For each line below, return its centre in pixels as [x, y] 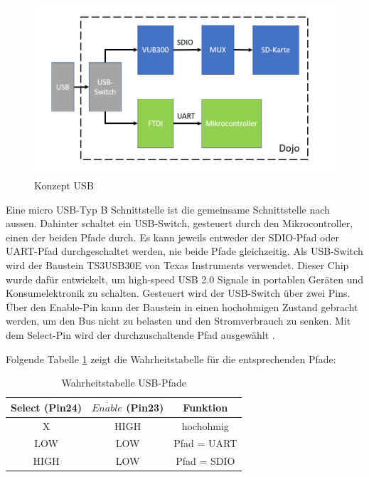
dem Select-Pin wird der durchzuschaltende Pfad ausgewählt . [140, 334]
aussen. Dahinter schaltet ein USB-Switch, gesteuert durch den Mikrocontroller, [180, 223]
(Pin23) [145, 407]
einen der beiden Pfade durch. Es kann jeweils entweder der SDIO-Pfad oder [172, 237]
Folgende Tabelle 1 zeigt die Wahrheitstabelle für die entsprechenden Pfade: [171, 358]
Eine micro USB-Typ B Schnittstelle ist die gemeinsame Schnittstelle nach [168, 209]
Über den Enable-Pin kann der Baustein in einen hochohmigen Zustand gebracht [182, 306]
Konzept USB [64, 185]
